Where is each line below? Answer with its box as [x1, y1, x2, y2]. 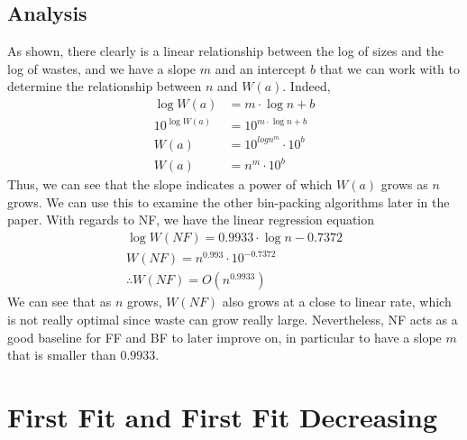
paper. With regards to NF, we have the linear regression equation [7, 210, 375, 229]
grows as [380, 175, 428, 194]
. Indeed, [282, 77, 331, 96]
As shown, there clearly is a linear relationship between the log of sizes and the [7, 41, 444, 60]
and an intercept [215, 59, 307, 78]
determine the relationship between [7, 77, 202, 96]
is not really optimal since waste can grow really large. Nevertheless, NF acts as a [7, 310, 458, 329]
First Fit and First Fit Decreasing [7, 399, 437, 435]
